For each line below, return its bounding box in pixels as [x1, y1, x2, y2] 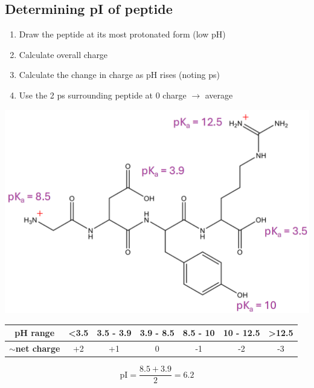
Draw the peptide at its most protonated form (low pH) [19, 28, 226, 40]
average [205, 88, 233, 101]
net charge [15, 342, 60, 355]
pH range [14, 326, 55, 339]
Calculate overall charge [19, 48, 108, 60]
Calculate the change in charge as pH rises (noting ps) [19, 68, 220, 81]
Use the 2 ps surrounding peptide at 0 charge [19, 88, 187, 101]
